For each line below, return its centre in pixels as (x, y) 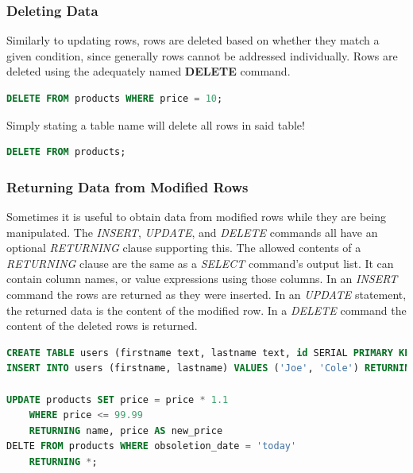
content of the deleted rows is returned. (102, 326)
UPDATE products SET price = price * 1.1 (118, 399)
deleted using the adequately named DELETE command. (149, 71)
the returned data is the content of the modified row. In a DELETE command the (206, 310)
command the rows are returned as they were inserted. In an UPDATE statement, (206, 294)
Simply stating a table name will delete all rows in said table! (156, 124)
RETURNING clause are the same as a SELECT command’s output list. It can (200, 263)
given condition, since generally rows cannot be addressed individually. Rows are (202, 55)
